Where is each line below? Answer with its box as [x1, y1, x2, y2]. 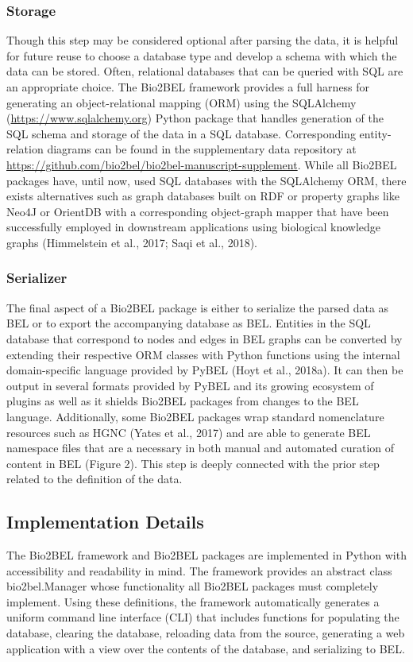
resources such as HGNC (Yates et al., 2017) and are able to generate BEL [6, 424, 371, 440]
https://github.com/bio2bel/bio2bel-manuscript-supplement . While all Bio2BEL [6, 156, 397, 172]
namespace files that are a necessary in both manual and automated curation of [6, 439, 395, 456]
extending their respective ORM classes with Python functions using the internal [6, 346, 400, 362]
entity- [359, 125, 392, 141]
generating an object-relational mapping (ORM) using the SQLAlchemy [6, 94, 357, 110]
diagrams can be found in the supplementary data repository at [47, 141, 357, 157]
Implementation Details [6, 509, 204, 534]
